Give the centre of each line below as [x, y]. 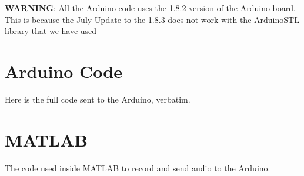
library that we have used [51, 31]
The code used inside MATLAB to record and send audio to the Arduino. [138, 167]
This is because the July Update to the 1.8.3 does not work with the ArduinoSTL [152, 19]
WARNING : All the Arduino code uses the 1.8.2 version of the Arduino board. [150, 8]
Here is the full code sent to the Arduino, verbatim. [98, 99]
